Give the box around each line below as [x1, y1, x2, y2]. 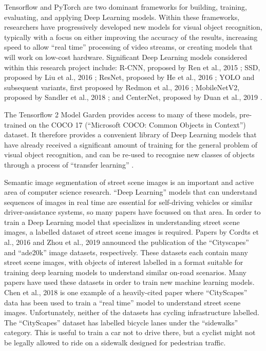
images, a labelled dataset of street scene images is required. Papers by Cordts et [4, 226, 259, 237]
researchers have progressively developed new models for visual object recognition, [4, 22, 262, 32]
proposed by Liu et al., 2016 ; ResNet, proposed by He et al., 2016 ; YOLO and [4, 72, 255, 82]
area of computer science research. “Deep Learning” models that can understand [4, 187, 257, 197]
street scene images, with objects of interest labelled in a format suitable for [4, 257, 243, 267]
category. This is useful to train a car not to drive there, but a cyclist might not [4, 327, 256, 338]
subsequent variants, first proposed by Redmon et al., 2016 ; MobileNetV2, [4, 81, 240, 92]
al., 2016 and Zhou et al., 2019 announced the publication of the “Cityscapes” [4, 237, 249, 247]
